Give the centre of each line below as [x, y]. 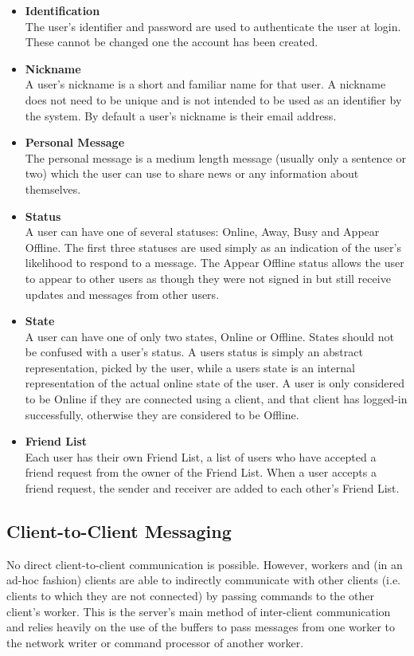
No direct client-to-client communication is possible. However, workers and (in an [205, 564]
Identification [62, 10]
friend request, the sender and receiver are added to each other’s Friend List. [212, 488]
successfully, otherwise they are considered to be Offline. [162, 414]
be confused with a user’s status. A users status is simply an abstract [194, 352]
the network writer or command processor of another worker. [155, 642]
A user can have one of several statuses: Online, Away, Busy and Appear [202, 232]
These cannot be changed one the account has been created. [172, 42]
